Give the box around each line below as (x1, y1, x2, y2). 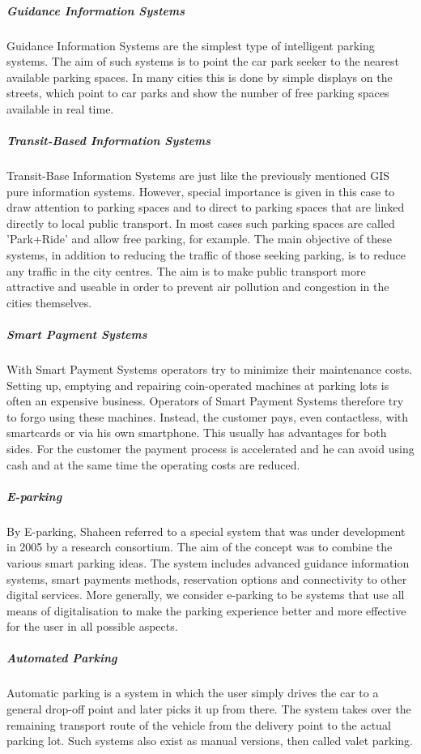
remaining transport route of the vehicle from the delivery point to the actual (6, 716, 391, 733)
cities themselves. (6, 293, 92, 311)
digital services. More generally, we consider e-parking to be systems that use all (6, 586, 405, 603)
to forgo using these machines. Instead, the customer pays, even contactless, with (6, 408, 409, 425)
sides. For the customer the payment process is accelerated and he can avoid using (6, 439, 415, 456)
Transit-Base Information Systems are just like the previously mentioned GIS (6, 167, 390, 184)
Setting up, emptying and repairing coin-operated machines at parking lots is (6, 376, 389, 393)
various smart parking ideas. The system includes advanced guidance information (6, 554, 410, 571)
